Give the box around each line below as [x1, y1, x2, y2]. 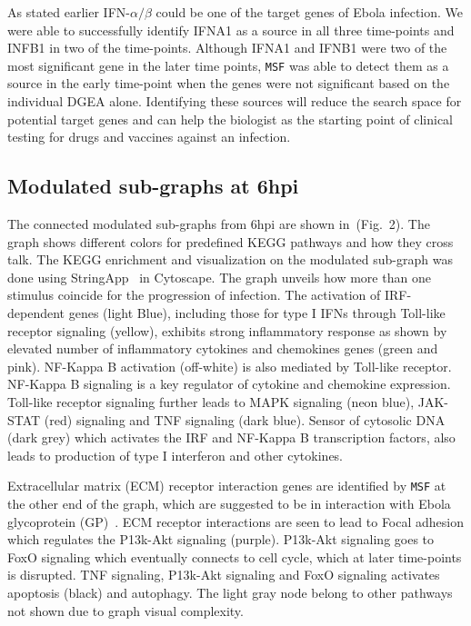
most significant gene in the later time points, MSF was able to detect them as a [7, 55, 449, 75]
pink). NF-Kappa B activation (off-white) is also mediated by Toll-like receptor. [7, 356, 452, 375]
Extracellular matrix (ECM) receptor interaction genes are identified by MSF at [7, 476, 446, 495]
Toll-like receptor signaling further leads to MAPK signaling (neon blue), [7, 392, 415, 411]
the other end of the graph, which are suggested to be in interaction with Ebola [7, 493, 451, 512]
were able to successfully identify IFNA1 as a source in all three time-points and [7, 20, 455, 39]
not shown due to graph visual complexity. [7, 601, 244, 620]
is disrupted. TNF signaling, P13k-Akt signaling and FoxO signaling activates [7, 565, 440, 584]
